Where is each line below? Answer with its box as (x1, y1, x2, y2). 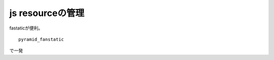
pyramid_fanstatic (18, 36, 64, 42)
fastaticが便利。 (9, 25, 43, 31)
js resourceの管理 (9, 7, 85, 18)
